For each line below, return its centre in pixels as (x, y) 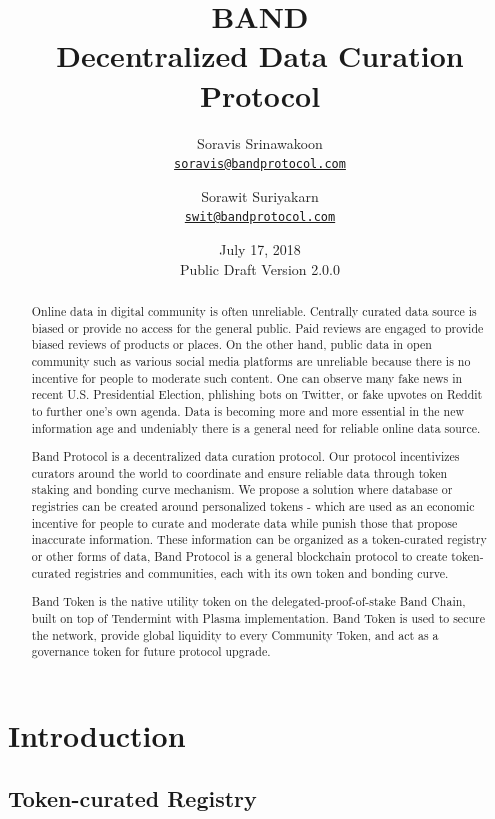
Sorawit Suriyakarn (260, 195)
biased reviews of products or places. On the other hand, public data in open (231, 344)
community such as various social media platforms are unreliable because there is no (251, 360)
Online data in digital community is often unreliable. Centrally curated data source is (254, 310)
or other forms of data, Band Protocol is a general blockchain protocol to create (239, 556)
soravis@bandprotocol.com (260, 164)
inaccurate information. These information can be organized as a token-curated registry (259, 539)
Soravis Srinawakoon (260, 142)
